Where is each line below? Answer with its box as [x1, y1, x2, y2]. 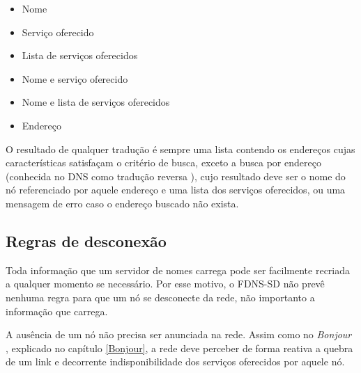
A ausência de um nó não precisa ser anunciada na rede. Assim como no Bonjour [6, 327, 352, 342]
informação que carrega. [6, 303, 108, 318]
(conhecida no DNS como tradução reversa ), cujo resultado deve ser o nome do [6, 168, 346, 183]
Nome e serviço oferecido [22, 71, 128, 86]
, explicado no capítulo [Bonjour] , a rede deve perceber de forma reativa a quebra [6, 340, 353, 355]
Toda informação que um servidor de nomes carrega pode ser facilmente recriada [6, 262, 351, 277]
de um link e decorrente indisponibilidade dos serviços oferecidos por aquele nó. [6, 354, 345, 369]
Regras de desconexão [6, 230, 167, 251]
